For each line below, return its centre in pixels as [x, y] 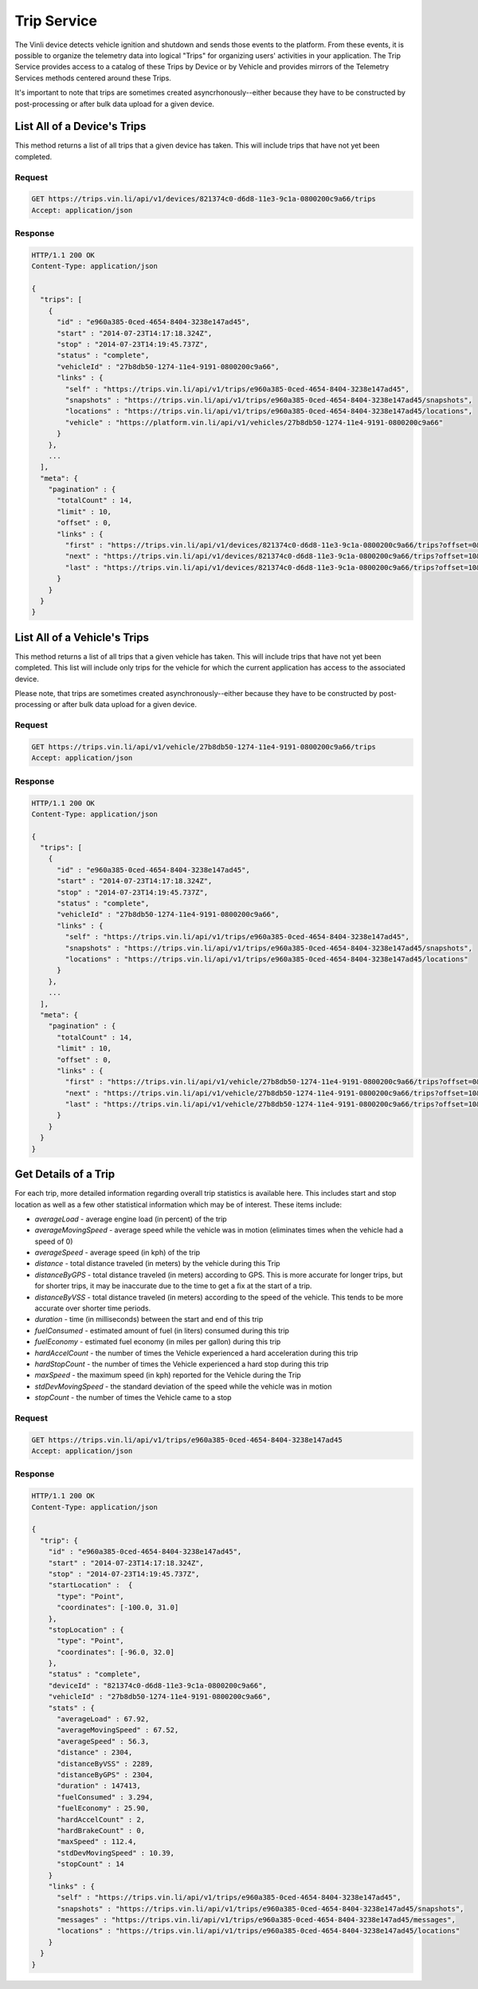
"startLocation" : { [90, 1585]
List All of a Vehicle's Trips [82, 637]
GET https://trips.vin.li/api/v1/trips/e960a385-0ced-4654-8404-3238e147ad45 [187, 1440]
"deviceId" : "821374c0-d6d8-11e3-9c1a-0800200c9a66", [157, 1685]
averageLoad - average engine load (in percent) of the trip [131, 1219]
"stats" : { [72, 1708]
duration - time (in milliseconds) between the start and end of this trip [149, 1319]
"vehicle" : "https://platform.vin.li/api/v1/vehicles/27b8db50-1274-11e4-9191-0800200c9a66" [254, 422]
